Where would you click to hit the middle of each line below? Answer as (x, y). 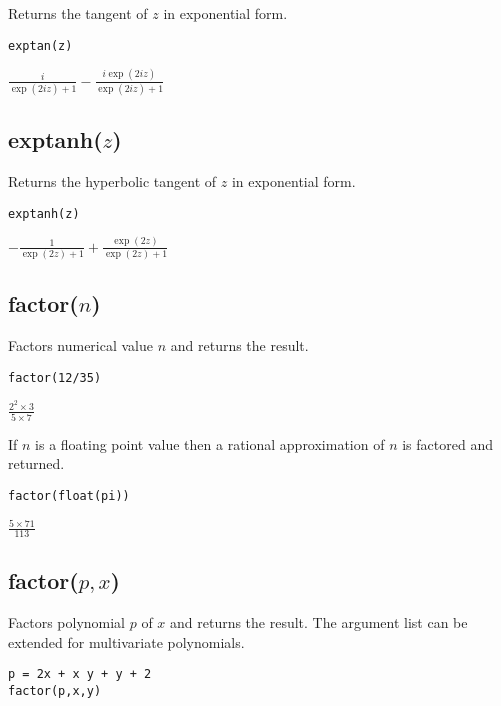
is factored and (447, 443)
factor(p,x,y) (55, 691)
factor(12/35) (55, 377)
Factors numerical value (81, 345)
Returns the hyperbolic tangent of (112, 181)
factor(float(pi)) (69, 495)
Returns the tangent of (78, 13)
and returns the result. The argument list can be (319, 622)
